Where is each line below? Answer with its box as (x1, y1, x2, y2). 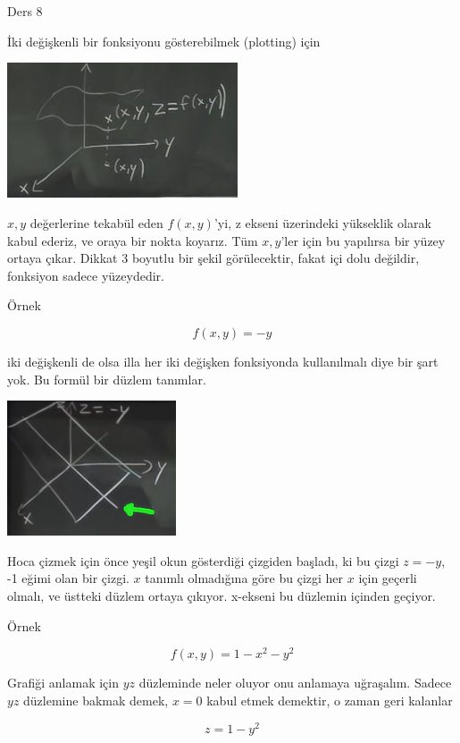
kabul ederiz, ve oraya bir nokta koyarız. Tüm (7, 231, 258, 249)
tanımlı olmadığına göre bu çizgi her (145, 569, 344, 587)
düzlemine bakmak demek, (23, 690, 169, 709)
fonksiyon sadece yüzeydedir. (7, 266, 164, 284)
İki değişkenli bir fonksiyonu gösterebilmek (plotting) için (7, 31, 321, 50)
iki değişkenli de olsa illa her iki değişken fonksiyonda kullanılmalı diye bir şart (7, 351, 439, 370)
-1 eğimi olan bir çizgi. (7, 569, 130, 587)
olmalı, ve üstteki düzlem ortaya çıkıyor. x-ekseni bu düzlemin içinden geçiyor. (7, 587, 436, 605)
